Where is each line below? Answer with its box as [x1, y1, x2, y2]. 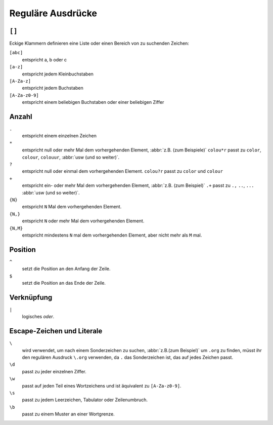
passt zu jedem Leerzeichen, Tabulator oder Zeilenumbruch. [22, 397, 148, 403]
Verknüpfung [9, 293, 53, 301]
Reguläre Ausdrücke [9, 8, 97, 19]
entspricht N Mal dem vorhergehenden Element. [22, 204, 122, 210]
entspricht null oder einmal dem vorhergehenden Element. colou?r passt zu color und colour [22, 168, 223, 174]
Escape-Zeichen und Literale [9, 327, 103, 335]
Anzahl [9, 112, 32, 121]
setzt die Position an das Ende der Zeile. [22, 280, 106, 286]
